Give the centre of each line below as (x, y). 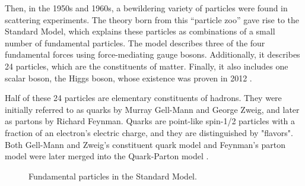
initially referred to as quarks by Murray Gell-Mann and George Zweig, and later (152, 109)
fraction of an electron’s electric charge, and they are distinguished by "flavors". (149, 132)
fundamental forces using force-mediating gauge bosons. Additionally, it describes (152, 54)
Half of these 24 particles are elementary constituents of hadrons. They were (143, 98)
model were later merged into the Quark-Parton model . (107, 156)
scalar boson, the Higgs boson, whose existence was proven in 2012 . (128, 78)
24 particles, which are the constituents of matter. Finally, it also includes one (147, 66)
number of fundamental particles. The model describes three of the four (135, 42)
